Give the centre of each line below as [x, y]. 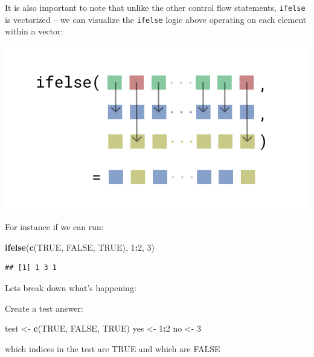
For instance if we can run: [54, 227]
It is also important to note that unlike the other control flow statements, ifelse [155, 7]
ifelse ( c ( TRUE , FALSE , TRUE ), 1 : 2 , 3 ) [80, 247]
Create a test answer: [44, 308]
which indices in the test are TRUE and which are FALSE [113, 348]
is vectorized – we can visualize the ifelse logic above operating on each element [156, 19]
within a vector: [34, 31]
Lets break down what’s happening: [71, 287]
